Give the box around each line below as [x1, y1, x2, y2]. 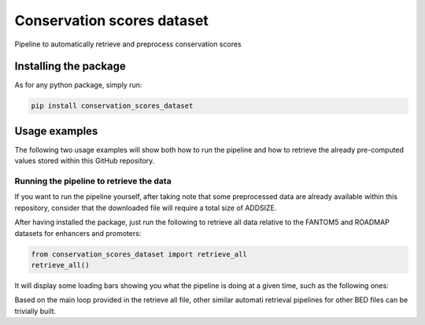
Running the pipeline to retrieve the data [14, 175, 172, 187]
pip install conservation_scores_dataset [31, 102, 194, 110]
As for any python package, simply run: [14, 80, 142, 90]
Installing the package [14, 60, 126, 73]
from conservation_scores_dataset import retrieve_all [31, 249, 247, 259]
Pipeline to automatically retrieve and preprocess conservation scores [14, 39, 242, 49]
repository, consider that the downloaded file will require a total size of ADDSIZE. [14, 203, 277, 212]
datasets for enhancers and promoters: [14, 228, 142, 238]
